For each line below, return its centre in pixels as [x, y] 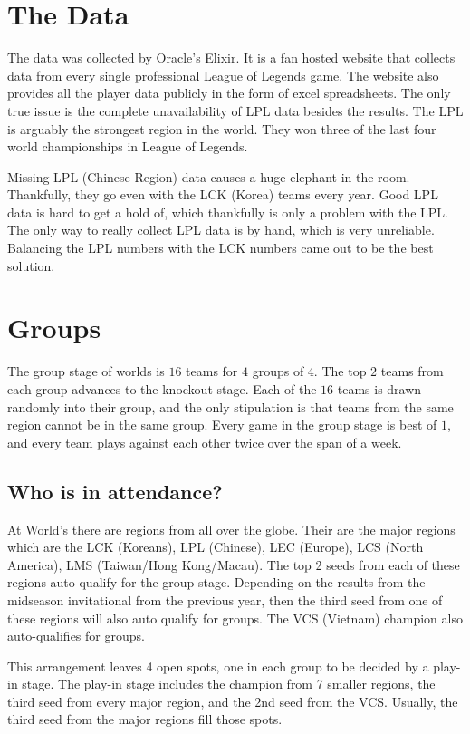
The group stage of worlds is [86, 371]
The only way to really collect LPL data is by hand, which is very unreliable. [221, 230]
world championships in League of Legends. [128, 146]
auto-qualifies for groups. [76, 636]
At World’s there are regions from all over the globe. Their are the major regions [231, 529]
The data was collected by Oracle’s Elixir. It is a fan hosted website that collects [231, 58]
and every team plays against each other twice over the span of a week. [205, 442]
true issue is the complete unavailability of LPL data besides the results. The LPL [235, 110]
